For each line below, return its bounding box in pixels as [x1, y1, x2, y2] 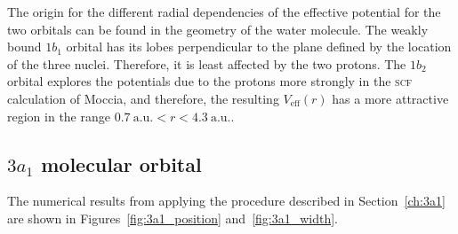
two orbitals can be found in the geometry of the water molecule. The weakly [7, 19, 429, 38]
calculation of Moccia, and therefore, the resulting [7, 89, 279, 107]
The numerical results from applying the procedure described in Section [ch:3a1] [7, 191, 446, 210]
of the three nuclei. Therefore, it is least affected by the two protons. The [7, 54, 406, 73]
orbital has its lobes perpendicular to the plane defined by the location [66, 37, 452, 56]
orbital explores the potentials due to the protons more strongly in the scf [7, 72, 413, 90]
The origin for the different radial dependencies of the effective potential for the [7, 3, 441, 20]
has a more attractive [332, 89, 449, 107]
